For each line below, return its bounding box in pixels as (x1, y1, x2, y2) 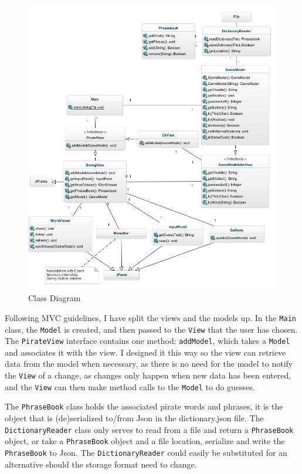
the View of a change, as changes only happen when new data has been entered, (5, 369, 291, 381)
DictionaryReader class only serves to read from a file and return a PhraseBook (5, 423, 294, 435)
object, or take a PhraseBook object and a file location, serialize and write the (5, 435, 285, 447)
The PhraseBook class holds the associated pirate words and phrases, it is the (5, 400, 283, 412)
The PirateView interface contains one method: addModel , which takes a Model (5, 335, 290, 347)
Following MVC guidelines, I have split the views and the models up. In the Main (5, 311, 296, 323)
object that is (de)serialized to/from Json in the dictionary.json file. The (5, 412, 264, 424)
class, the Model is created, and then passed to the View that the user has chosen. (5, 323, 298, 335)
